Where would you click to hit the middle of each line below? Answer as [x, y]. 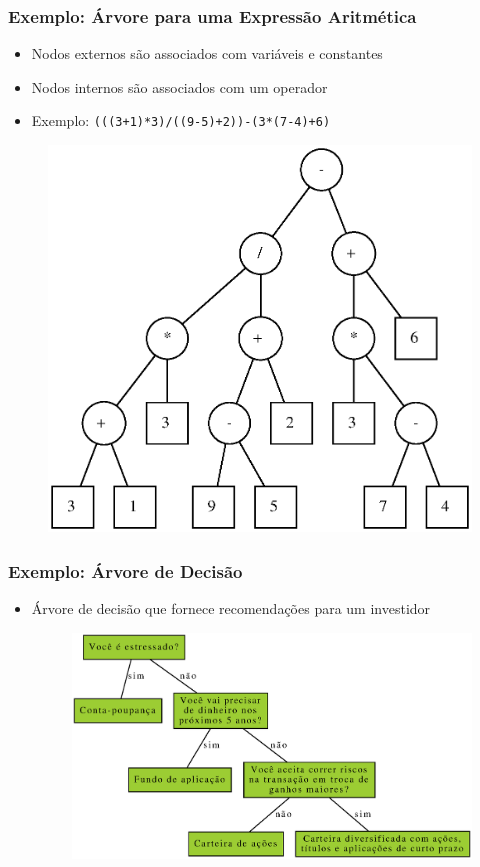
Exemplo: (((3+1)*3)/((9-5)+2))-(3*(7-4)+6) [181, 120]
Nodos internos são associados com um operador [179, 86]
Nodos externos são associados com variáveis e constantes [207, 53]
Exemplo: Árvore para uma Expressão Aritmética [212, 15]
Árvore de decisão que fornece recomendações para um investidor [231, 607]
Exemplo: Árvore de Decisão [125, 570]
